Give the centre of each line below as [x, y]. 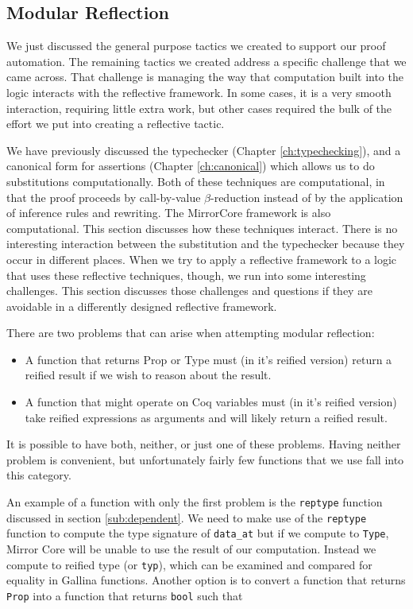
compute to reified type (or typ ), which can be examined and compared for [189, 564]
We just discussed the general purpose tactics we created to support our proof [196, 46]
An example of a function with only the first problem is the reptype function [195, 502]
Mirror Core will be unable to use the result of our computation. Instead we [191, 549]
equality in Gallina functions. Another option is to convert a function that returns [206, 580]
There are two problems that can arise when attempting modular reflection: [191, 333]
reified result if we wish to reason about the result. [148, 375]
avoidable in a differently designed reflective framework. [142, 306]
